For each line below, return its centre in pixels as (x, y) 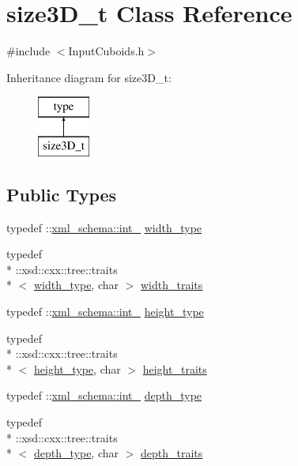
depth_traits (172, 453)
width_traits (172, 285)
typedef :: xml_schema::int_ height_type (105, 312)
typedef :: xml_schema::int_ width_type (104, 227)
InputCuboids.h (106, 51)
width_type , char (77, 285)
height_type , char (77, 368)
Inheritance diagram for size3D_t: (89, 77)
